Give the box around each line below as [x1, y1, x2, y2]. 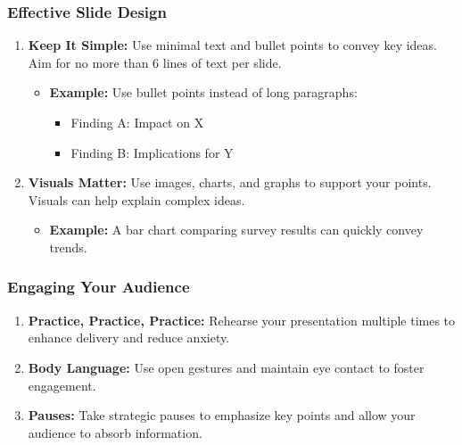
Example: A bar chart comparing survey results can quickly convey [49, 220, 424, 239]
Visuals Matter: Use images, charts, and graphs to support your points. [28, 173, 432, 192]
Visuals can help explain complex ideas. [28, 190, 245, 209]
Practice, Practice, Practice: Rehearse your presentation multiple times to [28, 310, 456, 329]
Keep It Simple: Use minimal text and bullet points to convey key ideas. [28, 36, 437, 54]
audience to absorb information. [28, 423, 202, 441]
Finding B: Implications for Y [70, 143, 234, 161]
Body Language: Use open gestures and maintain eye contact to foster [28, 358, 425, 376]
